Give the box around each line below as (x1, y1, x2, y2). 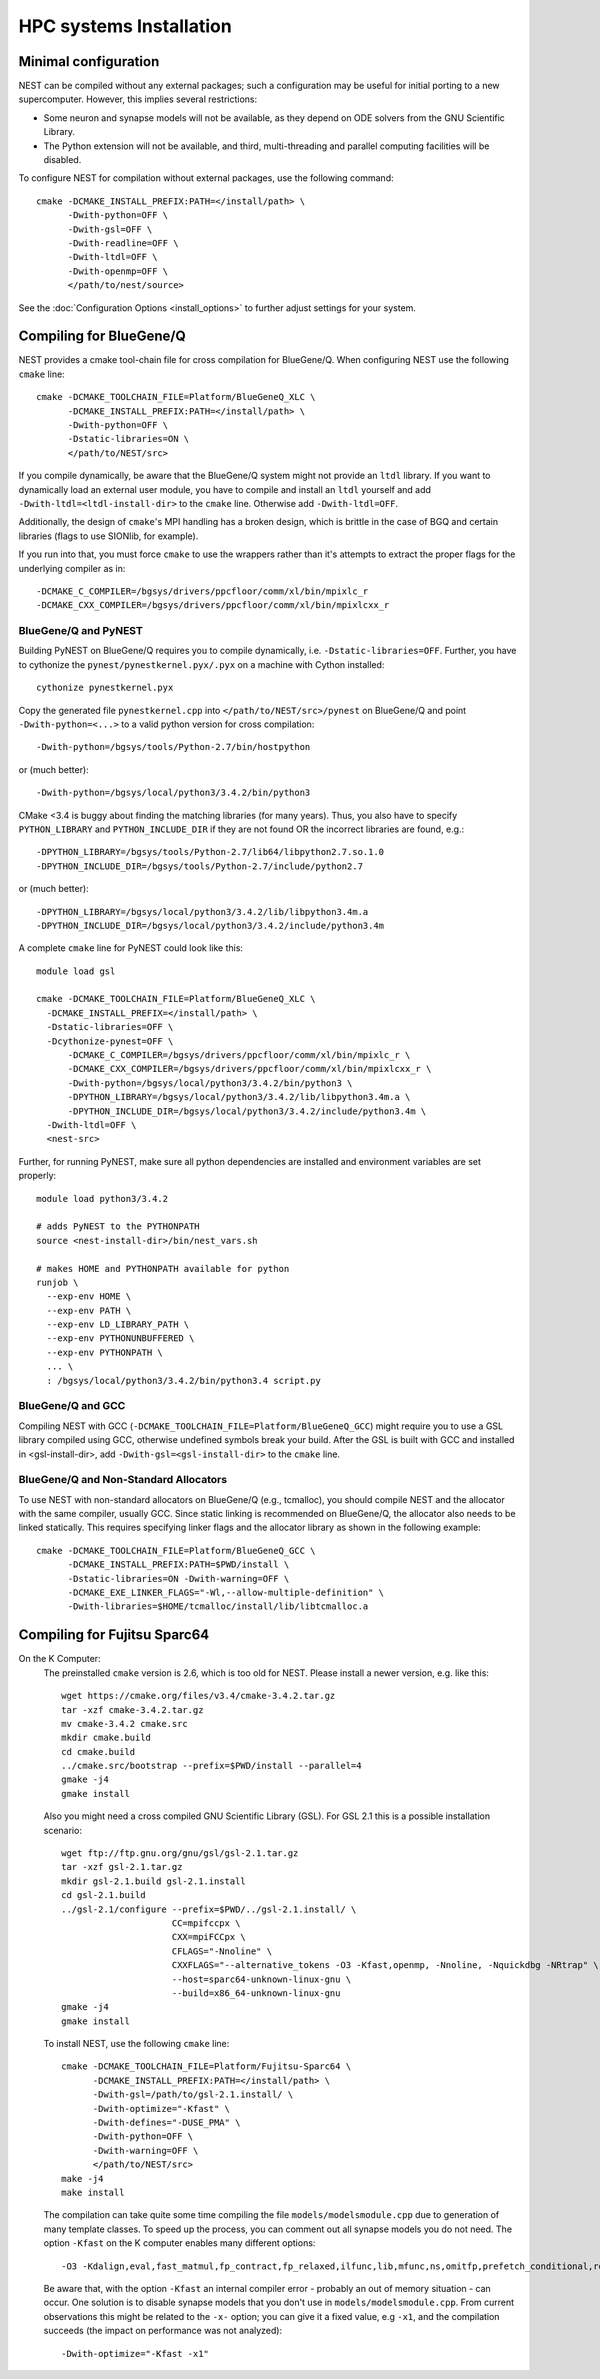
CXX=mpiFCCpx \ (171, 1931, 247, 1943)
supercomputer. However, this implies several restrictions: (18, 93, 258, 105)
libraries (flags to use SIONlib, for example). (18, 530, 199, 542)
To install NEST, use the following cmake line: (43, 2038, 230, 2050)
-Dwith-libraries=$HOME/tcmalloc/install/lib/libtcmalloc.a (67, 1601, 369, 1612)
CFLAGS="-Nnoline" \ (171, 1945, 273, 1957)
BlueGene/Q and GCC (18, 1399, 126, 1413)
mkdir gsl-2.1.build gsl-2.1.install (61, 1875, 247, 1887)
